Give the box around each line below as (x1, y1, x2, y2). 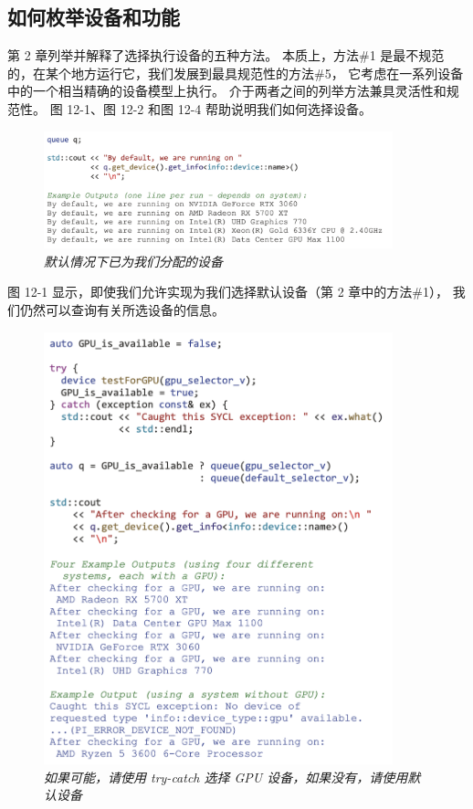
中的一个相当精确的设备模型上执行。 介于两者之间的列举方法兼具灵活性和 (7, 81, 447, 100)
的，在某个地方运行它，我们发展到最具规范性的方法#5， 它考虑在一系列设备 (7, 63, 464, 82)
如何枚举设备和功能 (7, 3, 180, 31)
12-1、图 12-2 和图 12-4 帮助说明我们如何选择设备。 (67, 99, 372, 118)
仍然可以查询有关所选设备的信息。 (19, 299, 225, 319)
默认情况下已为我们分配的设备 (44, 251, 223, 270)
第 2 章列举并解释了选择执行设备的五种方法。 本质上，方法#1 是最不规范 (7, 46, 445, 65)
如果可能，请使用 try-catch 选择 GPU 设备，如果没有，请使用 (44, 767, 408, 786)
